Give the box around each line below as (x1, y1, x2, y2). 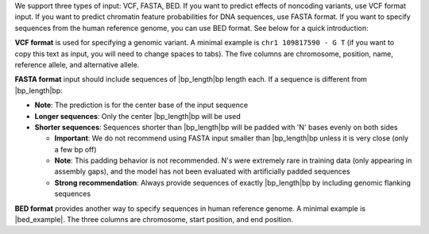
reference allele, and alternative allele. (14, 59, 140, 69)
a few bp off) (54, 144, 97, 154)
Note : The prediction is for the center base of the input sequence (34, 100, 249, 110)
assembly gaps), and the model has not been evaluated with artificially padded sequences (54, 167, 350, 176)
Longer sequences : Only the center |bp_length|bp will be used (34, 111, 242, 121)
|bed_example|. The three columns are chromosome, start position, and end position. (14, 215, 294, 224)
